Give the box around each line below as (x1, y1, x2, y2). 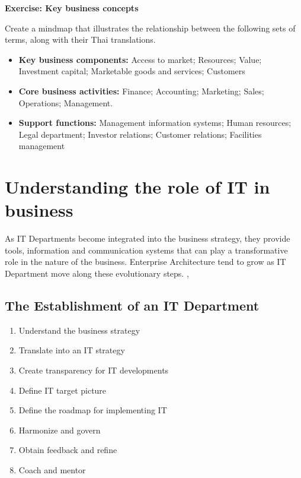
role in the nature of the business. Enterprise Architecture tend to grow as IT (5, 255, 286, 268)
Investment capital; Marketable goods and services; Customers (18, 65, 245, 77)
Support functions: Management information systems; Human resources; (18, 116, 292, 129)
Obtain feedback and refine (18, 444, 117, 456)
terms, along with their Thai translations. (5, 33, 156, 46)
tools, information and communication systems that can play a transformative (5, 243, 288, 256)
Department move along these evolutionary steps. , (5, 267, 189, 280)
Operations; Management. (18, 96, 113, 109)
